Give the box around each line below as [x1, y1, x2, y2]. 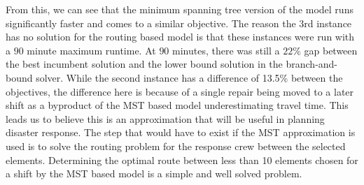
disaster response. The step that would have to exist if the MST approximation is [6, 125, 356, 140]
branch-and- [286, 57, 338, 71]
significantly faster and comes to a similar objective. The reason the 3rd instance [6, 15, 352, 30]
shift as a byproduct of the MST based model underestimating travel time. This [6, 98, 349, 112]
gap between [304, 43, 358, 57]
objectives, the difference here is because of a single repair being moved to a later [6, 84, 354, 98]
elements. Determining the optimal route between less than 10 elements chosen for [6, 152, 358, 167]
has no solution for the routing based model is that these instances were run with [6, 29, 355, 44]
